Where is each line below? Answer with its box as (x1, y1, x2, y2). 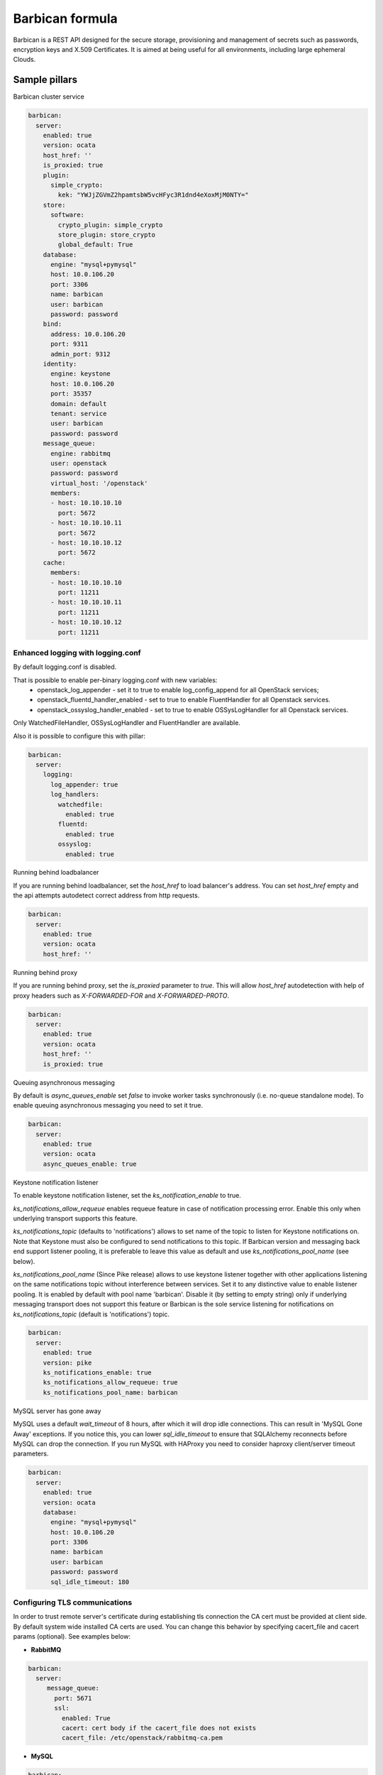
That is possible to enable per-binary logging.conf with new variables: (13, 675, 218, 684)
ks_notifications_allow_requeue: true (43, 1378, 178, 1387)
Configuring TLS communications (13, 1597, 133, 1607)
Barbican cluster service (13, 92, 85, 101)
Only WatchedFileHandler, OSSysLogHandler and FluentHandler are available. (13, 719, 241, 727)
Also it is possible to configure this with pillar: (13, 731, 145, 740)
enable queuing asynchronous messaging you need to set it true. (13, 1101, 204, 1110)
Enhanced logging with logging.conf (13, 648, 141, 657)
